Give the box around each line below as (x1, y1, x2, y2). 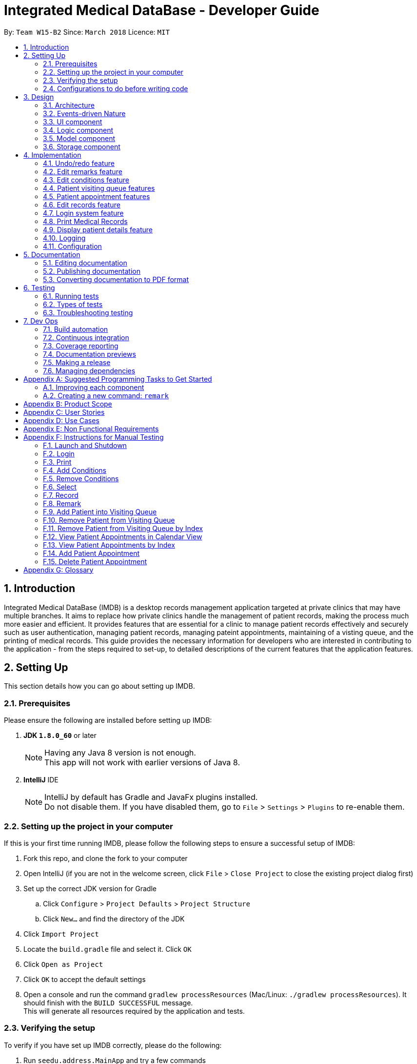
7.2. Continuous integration (43, 333, 129, 342)
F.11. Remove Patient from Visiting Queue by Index (43, 524, 203, 532)
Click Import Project (23, 929, 99, 938)
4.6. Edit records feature (43, 200, 120, 209)
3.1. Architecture (43, 101, 95, 109)
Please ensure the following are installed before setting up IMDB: (4, 716, 212, 725)
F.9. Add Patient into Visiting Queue (43, 507, 157, 516)
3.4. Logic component (43, 125, 114, 134)
